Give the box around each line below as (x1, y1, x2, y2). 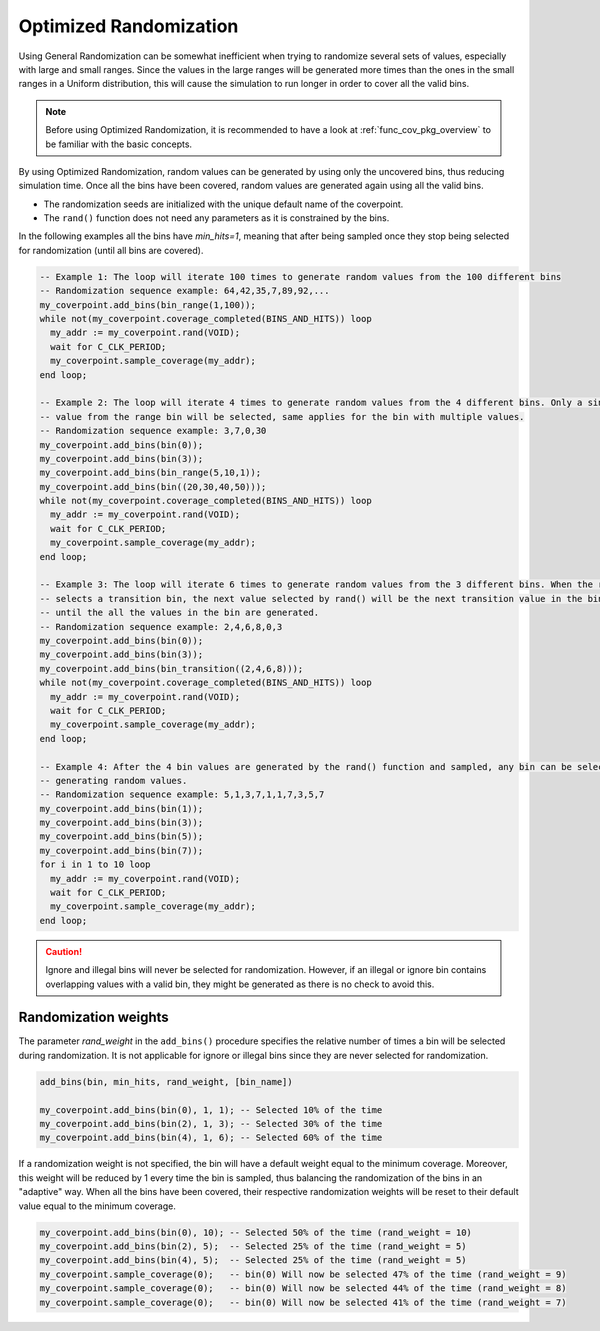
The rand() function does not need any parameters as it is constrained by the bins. (43, 212, 390, 224)
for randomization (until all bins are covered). (18, 244, 204, 256)
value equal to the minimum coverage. (18, 1200, 177, 1212)
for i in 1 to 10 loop (39, 859, 151, 870)
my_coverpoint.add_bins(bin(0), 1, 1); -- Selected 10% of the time (39, 1104, 383, 1115)
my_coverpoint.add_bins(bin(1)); (39, 803, 204, 814)
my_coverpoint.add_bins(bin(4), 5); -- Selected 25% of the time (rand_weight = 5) (39, 1255, 467, 1266)
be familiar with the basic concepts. (45, 138, 193, 150)
